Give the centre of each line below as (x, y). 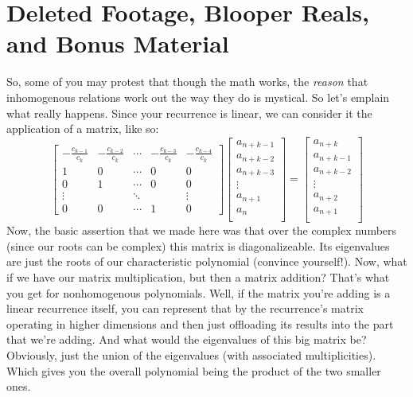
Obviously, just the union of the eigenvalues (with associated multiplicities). (191, 354)
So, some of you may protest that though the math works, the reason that (187, 82)
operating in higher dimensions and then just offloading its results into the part (200, 323)
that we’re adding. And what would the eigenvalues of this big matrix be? (187, 339)
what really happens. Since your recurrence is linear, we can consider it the (189, 113)
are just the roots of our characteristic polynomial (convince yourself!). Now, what (207, 261)
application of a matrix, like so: (83, 128)
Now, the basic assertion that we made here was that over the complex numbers (202, 230)
